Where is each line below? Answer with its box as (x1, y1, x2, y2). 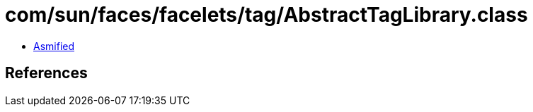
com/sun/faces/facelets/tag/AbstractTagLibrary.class (5, 3, 528, 27)
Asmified (33, 39, 75, 52)
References (5, 64, 88, 82)
